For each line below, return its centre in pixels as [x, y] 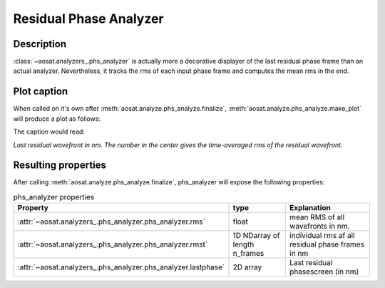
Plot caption [41, 92]
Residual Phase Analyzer [88, 19]
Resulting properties [60, 165]
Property [33, 208]
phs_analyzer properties [54, 197]
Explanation [310, 208]
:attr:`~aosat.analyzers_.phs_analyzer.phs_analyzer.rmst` [113, 244]
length [243, 244]
